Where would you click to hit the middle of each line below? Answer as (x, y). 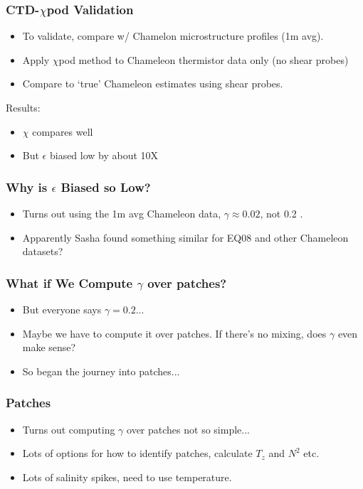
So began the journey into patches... (101, 371)
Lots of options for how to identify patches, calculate (137, 453)
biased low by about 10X (104, 155)
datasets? (43, 251)
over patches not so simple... (188, 429)
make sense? (49, 347)
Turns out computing (69, 429)
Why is (27, 187)
